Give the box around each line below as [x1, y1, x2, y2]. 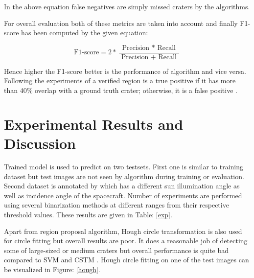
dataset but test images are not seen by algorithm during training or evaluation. [4, 171, 244, 181]
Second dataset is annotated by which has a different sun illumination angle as [4, 181, 240, 191]
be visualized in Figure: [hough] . [4, 264, 100, 274]
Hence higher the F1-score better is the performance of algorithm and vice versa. [4, 66, 246, 76]
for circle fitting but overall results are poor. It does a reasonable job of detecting [4, 235, 248, 246]
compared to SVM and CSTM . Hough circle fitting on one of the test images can [4, 255, 249, 265]
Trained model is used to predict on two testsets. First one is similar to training [4, 161, 244, 171]
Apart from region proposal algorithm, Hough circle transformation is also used [4, 226, 242, 236]
